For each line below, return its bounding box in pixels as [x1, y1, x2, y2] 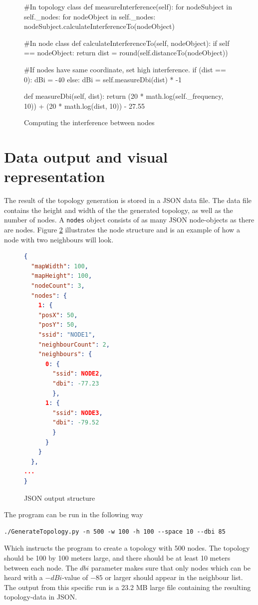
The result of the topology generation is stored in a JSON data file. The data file [4, 195, 252, 205]
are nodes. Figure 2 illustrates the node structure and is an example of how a [4, 224, 240, 235]
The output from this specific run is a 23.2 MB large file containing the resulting [4, 582, 251, 592]
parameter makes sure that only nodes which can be [91, 562, 251, 573]
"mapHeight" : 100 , [31, 272, 92, 280]
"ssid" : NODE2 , [52, 370, 103, 378]
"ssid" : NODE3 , [52, 409, 103, 416]
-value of [62, 572, 88, 583]
